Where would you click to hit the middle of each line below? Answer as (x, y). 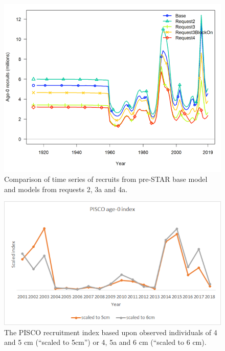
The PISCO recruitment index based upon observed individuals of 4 (111, 332)
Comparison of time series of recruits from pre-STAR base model (106, 179)
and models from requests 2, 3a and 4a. (66, 189)
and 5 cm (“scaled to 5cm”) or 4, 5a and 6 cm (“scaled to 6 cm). (105, 342)
